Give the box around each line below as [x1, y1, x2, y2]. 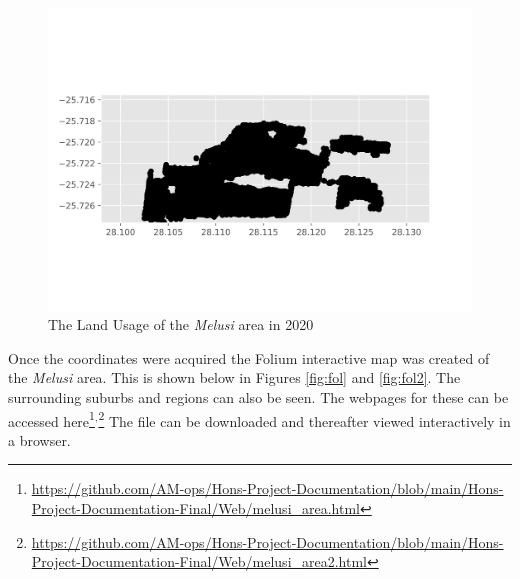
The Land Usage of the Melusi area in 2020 [48, 314, 314, 335]
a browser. [8, 429, 71, 450]
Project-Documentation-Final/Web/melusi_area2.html [31, 551, 368, 572]
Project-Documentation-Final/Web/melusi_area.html [31, 498, 361, 519]
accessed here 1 [8, 407, 95, 431]
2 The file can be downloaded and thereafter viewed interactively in [98, 407, 511, 431]
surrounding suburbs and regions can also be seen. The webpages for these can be [8, 387, 509, 408]
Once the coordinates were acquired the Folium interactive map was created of [8, 347, 490, 368]
